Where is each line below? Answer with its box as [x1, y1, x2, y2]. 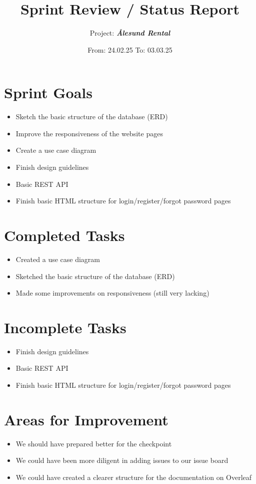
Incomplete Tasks [4, 317, 126, 337]
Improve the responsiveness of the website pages [15, 128, 163, 138]
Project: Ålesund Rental [89, 28, 170, 38]
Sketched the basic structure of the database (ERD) [15, 271, 175, 281]
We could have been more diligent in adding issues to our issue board [15, 455, 228, 465]
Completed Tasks [4, 225, 125, 245]
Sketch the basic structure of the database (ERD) [15, 111, 168, 122]
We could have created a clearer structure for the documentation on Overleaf [15, 471, 252, 482]
